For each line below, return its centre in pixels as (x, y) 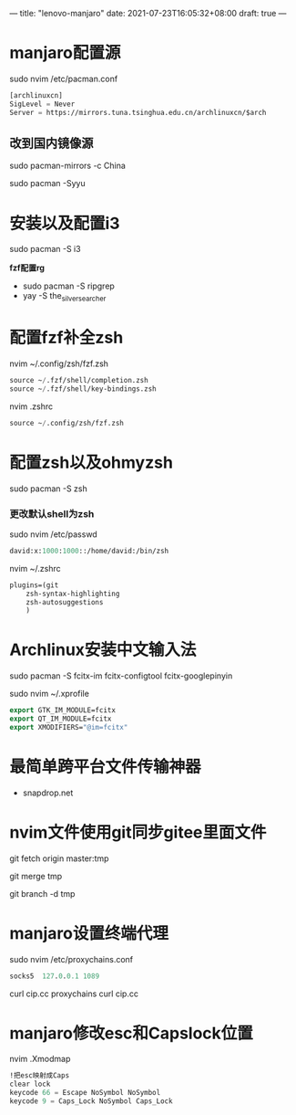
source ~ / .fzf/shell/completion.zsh (79, 381)
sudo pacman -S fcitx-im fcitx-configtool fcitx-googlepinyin (121, 676)
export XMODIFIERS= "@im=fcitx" (69, 727)
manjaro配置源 (65, 53)
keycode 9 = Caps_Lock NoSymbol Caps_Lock (91, 1101)
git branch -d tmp (42, 893)
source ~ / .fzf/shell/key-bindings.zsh (83, 389)
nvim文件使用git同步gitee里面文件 (138, 832)
